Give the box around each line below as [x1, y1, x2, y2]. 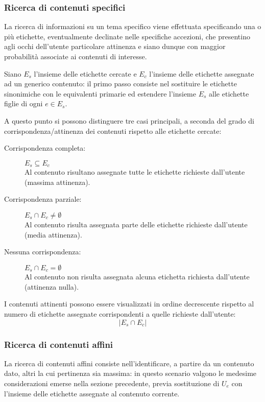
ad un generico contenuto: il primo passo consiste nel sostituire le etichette [4, 78, 237, 89]
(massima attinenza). [25, 176, 90, 187]
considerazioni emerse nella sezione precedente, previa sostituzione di [4, 378, 220, 388]
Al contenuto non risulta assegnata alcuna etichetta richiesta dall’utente [25, 271, 250, 282]
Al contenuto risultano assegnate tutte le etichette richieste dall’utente [25, 167, 245, 177]
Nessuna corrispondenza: [4, 246, 81, 257]
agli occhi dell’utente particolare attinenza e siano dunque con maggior [4, 41, 226, 52]
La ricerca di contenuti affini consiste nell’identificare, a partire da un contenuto [4, 358, 254, 368]
